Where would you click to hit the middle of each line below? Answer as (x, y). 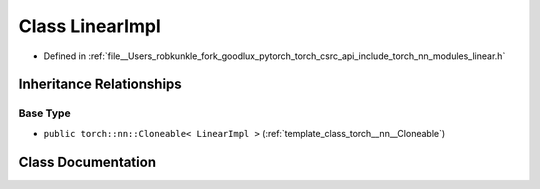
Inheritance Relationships (100, 84)
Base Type (44, 113)
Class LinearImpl (90, 26)
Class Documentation (87, 161)
